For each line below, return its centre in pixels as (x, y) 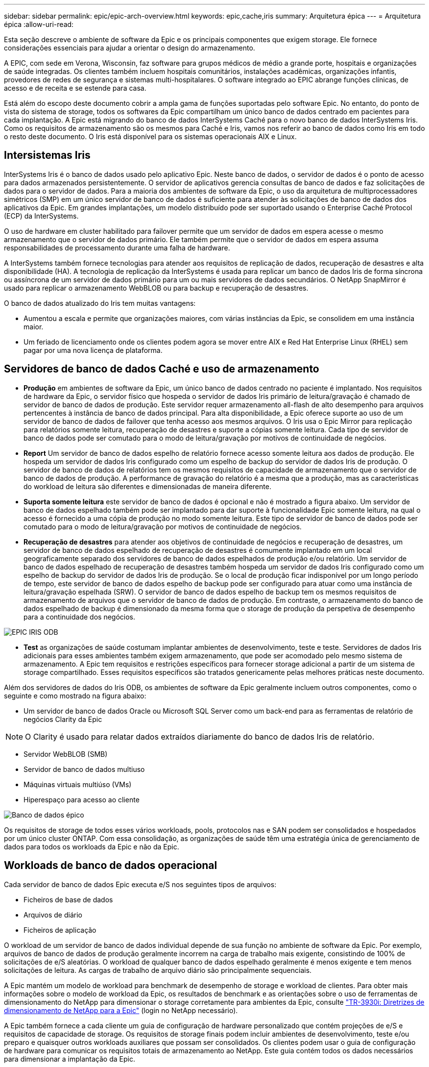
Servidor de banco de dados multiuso (84, 769)
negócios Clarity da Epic (63, 719)
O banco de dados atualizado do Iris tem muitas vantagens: (100, 303)
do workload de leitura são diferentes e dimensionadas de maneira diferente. (147, 486)
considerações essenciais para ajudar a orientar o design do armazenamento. (130, 48)
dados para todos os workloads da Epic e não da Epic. (92, 846)
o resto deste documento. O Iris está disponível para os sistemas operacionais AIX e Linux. (150, 136)
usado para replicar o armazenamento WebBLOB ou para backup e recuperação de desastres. (156, 288)
